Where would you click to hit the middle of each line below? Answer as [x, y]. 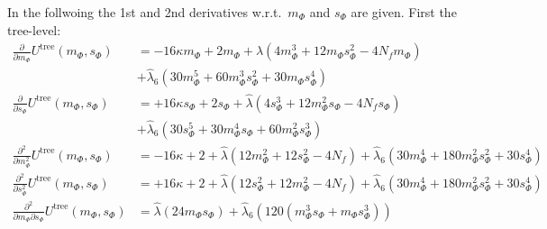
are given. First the [404, 12]
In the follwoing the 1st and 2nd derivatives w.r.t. [145, 12]
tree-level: [34, 29]
